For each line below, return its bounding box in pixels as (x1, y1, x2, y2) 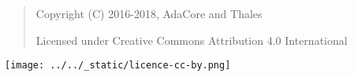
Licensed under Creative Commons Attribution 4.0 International (35, 31, 348, 48)
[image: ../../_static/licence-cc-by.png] (5, 60, 231, 71)
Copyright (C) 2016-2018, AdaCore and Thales (35, 5, 263, 21)
